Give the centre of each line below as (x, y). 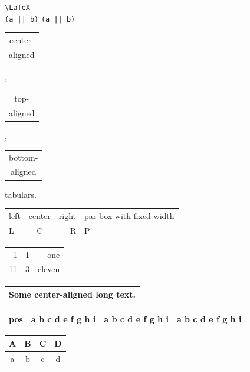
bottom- (24, 157)
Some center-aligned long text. (72, 294)
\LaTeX (17, 8)
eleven (49, 269)
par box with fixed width (129, 215)
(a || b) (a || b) (40, 19)
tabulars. (21, 194)
